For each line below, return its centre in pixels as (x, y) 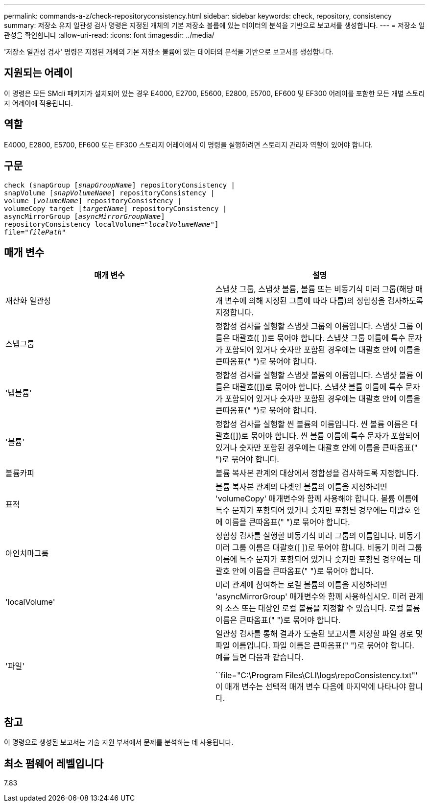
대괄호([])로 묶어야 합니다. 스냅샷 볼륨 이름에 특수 (318, 387)
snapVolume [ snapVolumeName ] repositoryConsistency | (109, 193)
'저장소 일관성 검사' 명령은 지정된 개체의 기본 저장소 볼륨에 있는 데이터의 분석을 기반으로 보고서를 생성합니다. (169, 52)
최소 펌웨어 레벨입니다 (54, 763)
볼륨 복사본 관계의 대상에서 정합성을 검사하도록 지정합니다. (317, 473)
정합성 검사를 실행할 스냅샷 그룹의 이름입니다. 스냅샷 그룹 (315, 326)
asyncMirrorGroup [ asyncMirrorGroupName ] (84, 216)
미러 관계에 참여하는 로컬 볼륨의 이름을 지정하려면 (301, 585)
